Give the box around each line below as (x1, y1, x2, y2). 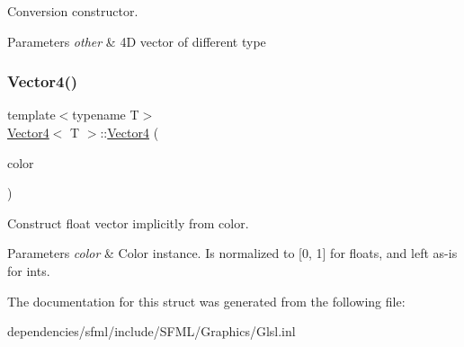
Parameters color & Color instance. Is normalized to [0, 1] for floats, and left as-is (7, 244, 458, 262)
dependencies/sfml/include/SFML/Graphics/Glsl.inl (7, 322, 296, 341)
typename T (72, 105, 139, 124)
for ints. (7, 261, 50, 280)
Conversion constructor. (7, 2, 138, 20)
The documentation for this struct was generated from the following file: (7, 291, 406, 310)
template (7, 105, 56, 124)
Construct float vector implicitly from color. (7, 213, 249, 232)
